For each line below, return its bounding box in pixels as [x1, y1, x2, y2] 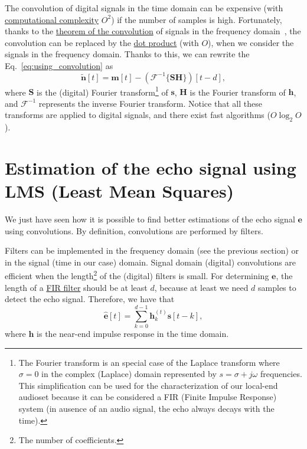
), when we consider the [208, 36, 294, 48]
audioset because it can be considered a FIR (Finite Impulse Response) [18, 391, 277, 403]
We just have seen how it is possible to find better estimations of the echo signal [5, 213, 295, 225]
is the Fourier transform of [190, 86, 286, 98]
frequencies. [260, 368, 302, 380]
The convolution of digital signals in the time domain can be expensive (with [5, 2, 283, 14]
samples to [258, 281, 296, 293]
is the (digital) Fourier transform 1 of [37, 84, 168, 98]
